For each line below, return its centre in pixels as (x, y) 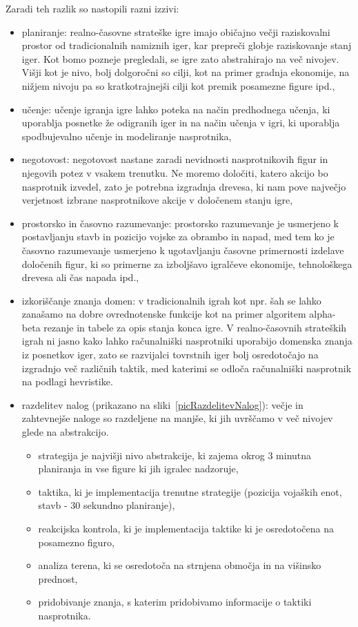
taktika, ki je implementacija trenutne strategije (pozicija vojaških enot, (190, 491)
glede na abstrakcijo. (65, 432)
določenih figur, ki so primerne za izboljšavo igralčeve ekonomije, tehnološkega (187, 263)
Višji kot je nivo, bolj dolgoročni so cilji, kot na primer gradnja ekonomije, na (186, 72)
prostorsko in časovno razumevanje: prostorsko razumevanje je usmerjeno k (180, 223)
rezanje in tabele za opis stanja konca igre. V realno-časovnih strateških (195, 327)
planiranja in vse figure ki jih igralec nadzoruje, (138, 469)
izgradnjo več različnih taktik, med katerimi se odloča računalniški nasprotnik (187, 368)
